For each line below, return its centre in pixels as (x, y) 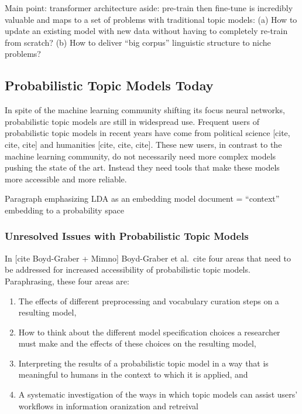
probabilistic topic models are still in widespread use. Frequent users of (132, 121)
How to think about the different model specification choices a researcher (149, 332)
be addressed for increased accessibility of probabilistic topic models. (128, 269)
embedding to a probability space (64, 210)
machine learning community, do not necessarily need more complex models (140, 156)
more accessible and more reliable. (66, 179)
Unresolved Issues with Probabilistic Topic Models (127, 236)
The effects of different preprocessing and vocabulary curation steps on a (149, 301)
